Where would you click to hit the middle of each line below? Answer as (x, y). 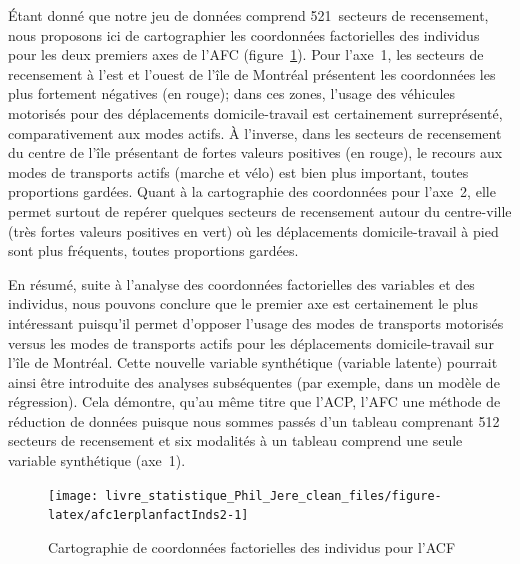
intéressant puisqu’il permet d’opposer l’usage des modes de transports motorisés (256, 322)
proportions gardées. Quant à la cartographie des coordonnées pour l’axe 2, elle (252, 191)
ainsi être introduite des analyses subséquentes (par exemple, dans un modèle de (254, 381)
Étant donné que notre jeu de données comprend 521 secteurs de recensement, (248, 15)
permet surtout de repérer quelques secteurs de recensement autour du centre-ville (260, 210)
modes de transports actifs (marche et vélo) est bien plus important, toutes (238, 171)
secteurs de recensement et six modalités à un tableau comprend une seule (235, 440)
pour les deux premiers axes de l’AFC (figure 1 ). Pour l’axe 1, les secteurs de (246, 54)
